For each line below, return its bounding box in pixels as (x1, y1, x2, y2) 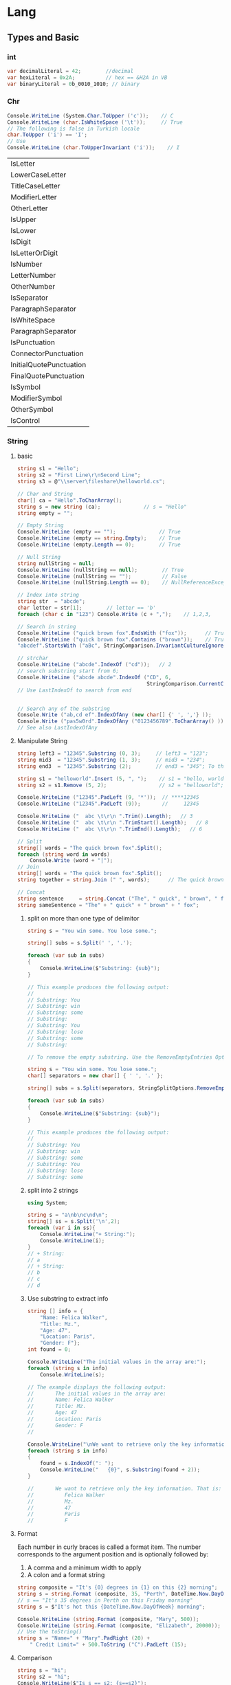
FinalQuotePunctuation (10, 371, 85, 381)
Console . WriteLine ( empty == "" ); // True (16, 529, 181, 536)
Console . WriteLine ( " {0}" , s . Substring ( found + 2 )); (40, 1466, 201, 1473)
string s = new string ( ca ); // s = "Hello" (16, 503, 187, 510)
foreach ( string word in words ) (16, 850, 110, 858)
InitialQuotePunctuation (10, 360, 87, 370)
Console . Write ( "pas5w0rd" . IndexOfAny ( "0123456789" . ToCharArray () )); (16, 718, 227, 725)
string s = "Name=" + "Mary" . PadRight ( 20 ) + (16, 1635, 150, 1642)
